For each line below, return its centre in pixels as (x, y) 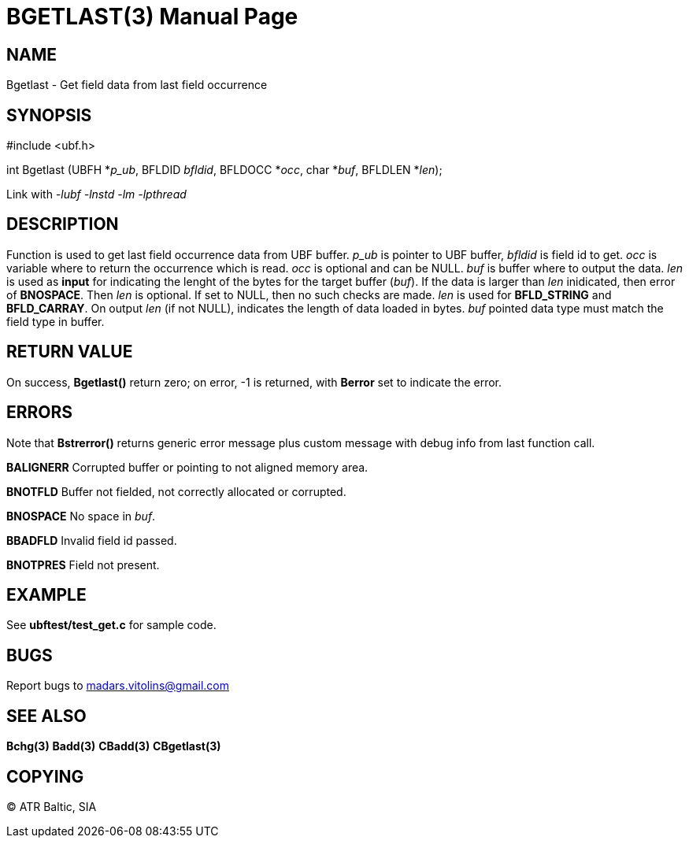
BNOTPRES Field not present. (83, 565)
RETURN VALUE (70, 352)
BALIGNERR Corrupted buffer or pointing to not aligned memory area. (187, 467)
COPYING (45, 776)
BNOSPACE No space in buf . (81, 516)
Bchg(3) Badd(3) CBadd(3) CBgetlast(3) (114, 746)
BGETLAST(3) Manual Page (152, 17)
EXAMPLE (46, 594)
